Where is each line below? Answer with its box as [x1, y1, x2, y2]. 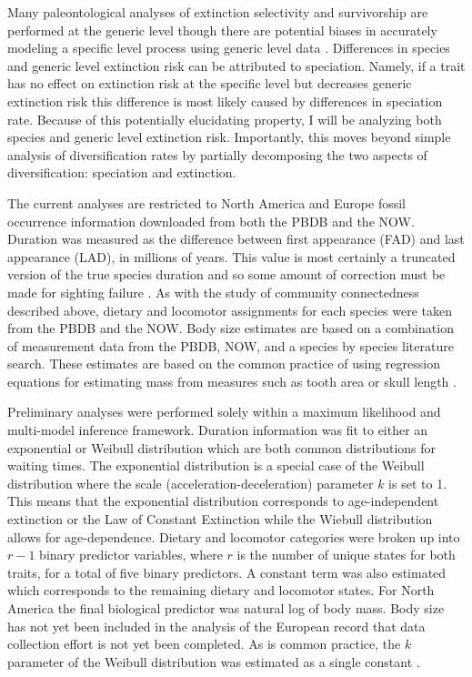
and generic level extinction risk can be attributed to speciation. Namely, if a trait [7, 56, 466, 75]
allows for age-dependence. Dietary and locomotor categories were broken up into [7, 527, 460, 546]
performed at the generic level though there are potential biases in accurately [7, 20, 437, 39]
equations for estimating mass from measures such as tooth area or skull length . [7, 371, 457, 390]
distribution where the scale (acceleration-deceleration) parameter [7, 473, 374, 492]
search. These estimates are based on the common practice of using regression [7, 354, 440, 373]
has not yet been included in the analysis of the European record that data [7, 616, 426, 635]
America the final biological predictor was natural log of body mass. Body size [7, 599, 445, 617]
